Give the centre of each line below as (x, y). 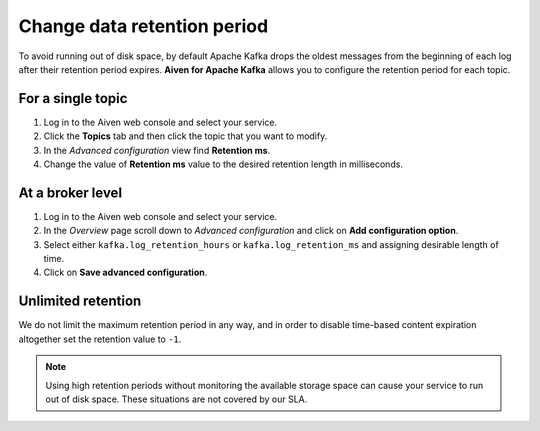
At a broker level (70, 192)
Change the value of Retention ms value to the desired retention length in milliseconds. (223, 164)
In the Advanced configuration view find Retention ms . (157, 150)
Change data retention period (143, 26)
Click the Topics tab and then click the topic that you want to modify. (185, 136)
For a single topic (73, 98)
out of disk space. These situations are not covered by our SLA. (176, 399)
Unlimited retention (80, 301)
